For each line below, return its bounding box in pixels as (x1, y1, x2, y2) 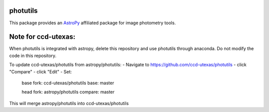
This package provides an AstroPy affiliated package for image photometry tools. (9, 20, 176, 26)
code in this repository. (9, 53, 57, 58)
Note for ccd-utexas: (9, 33, 76, 41)
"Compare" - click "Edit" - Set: (9, 68, 72, 74)
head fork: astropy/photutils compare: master (21, 89, 115, 95)
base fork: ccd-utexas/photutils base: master (21, 80, 115, 86)
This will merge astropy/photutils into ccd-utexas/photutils (9, 100, 129, 106)
